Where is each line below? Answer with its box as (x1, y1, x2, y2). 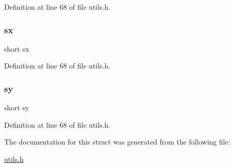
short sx (4, 43, 29, 54)
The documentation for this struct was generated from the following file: (4, 136, 230, 147)
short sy (4, 102, 29, 113)
